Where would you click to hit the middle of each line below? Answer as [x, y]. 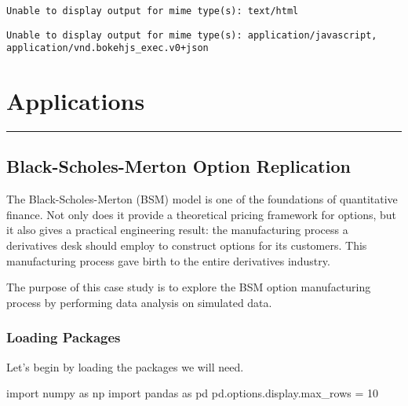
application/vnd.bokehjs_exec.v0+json [107, 48]
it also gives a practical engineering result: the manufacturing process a [177, 230]
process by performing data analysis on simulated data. [139, 302]
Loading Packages [64, 337]
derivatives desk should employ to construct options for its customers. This [187, 245]
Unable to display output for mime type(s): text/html [153, 11]
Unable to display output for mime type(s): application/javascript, [192, 35]
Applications [76, 101]
